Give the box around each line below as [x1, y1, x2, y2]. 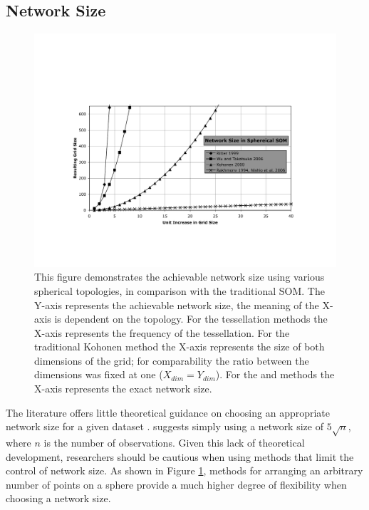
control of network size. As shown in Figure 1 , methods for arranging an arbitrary [6, 463, 363, 478]
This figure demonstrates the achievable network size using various [34, 269, 325, 284]
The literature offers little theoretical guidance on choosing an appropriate [6, 405, 331, 420]
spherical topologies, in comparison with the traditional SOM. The [34, 283, 325, 298]
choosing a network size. [6, 491, 111, 506]
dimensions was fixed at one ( [34, 367, 163, 382]
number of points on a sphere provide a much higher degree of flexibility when [6, 477, 347, 491]
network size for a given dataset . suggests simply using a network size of [6, 419, 323, 434]
